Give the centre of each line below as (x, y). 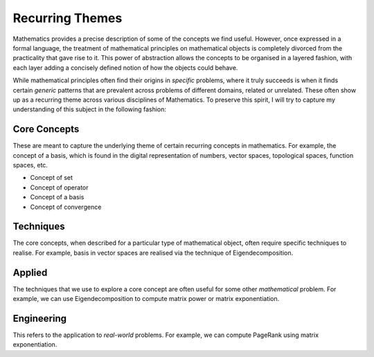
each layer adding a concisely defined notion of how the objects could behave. (125, 67)
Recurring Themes (68, 18)
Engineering (40, 318)
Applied (30, 272)
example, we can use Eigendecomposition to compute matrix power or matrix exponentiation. (146, 299)
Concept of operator (60, 187)
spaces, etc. (30, 165)
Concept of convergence (66, 207)
